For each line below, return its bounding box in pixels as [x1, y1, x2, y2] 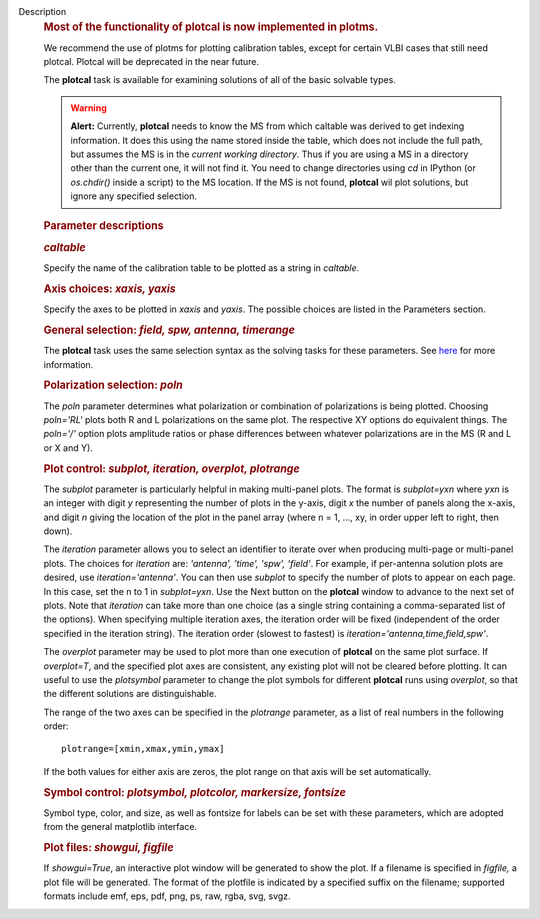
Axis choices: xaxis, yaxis [43, 281, 176, 295]
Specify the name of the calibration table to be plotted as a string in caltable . [43, 262, 360, 274]
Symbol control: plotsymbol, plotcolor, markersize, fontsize [43, 785, 347, 799]
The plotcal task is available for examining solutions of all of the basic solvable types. [43, 74, 397, 86]
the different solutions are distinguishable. [43, 688, 217, 700]
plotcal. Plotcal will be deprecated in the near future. [43, 56, 260, 68]
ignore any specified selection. [70, 190, 198, 202]
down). [43, 525, 73, 537]
